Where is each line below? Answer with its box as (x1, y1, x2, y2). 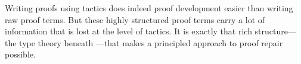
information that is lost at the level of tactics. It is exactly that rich (5, 25, 252, 37)
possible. (5, 48, 36, 60)
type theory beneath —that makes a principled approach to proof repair (19, 36, 283, 49)
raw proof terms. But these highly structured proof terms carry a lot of (5, 13, 265, 25)
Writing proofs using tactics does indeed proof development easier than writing (5, 2, 293, 14)
